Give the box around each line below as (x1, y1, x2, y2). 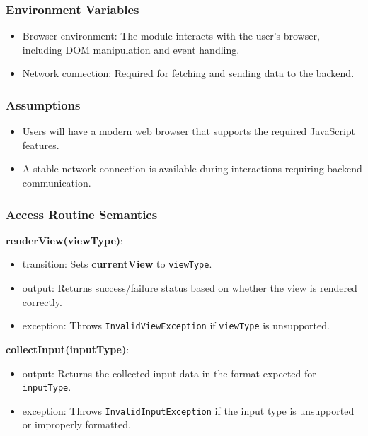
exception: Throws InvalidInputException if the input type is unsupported (22, 403, 355, 418)
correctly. (22, 294, 62, 309)
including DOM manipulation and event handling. (22, 42, 240, 57)
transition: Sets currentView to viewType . (22, 257, 212, 271)
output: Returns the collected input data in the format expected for (22, 365, 316, 380)
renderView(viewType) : (6, 232, 123, 247)
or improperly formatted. (22, 417, 131, 432)
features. (22, 137, 59, 152)
